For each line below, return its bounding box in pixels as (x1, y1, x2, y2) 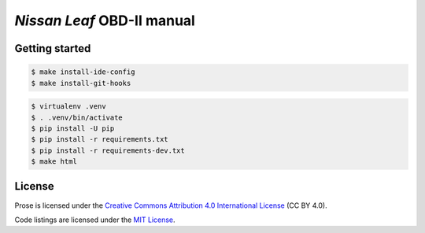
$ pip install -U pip (31, 124, 115, 133)
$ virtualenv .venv (31, 102, 106, 111)
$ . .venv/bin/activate (31, 113, 124, 122)
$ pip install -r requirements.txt (31, 135, 168, 144)
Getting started (14, 42, 91, 55)
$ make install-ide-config (31, 68, 135, 76)
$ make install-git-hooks (31, 79, 131, 87)
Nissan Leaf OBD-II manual (14, 12, 196, 29)
